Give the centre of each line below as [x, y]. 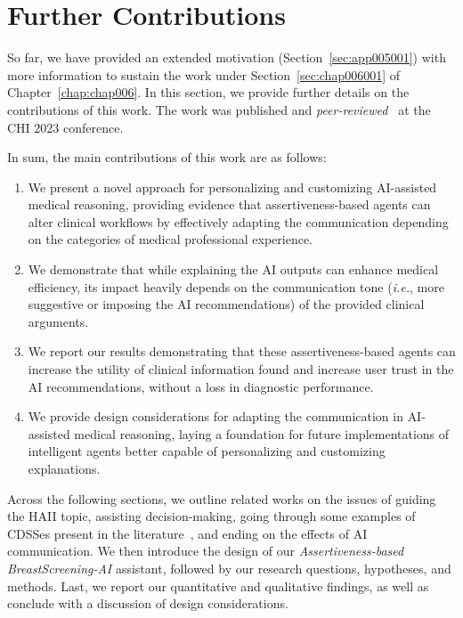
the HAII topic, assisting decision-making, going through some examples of [211, 516]
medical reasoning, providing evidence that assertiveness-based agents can [229, 204]
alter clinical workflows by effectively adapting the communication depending [238, 221]
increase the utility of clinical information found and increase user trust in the [241, 369]
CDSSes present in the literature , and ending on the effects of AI [187, 533]
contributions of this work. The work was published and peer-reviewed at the [219, 109]
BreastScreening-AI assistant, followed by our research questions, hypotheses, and [229, 568]
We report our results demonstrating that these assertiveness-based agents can [242, 351]
